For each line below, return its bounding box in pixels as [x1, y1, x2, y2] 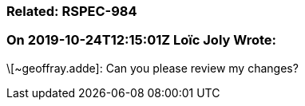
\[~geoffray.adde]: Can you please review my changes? [6, 61, 299, 75]
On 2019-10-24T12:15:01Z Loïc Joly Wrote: [6, 32, 276, 49]
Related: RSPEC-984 [6, 3, 137, 19]
